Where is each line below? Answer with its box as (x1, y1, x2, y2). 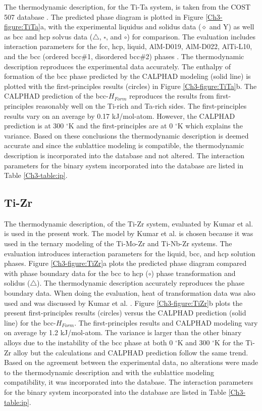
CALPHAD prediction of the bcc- (4, 90, 109, 101)
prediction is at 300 (4, 120, 64, 131)
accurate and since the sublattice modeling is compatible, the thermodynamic (4, 140, 244, 151)
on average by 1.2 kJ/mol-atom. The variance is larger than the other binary (4, 327, 242, 338)
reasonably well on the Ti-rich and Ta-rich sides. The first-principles (36, 100, 247, 111)
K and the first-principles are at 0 (68, 120, 173, 131)
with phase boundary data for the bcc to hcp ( (4, 267, 148, 278)
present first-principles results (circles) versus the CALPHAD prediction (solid (4, 307, 246, 318)
